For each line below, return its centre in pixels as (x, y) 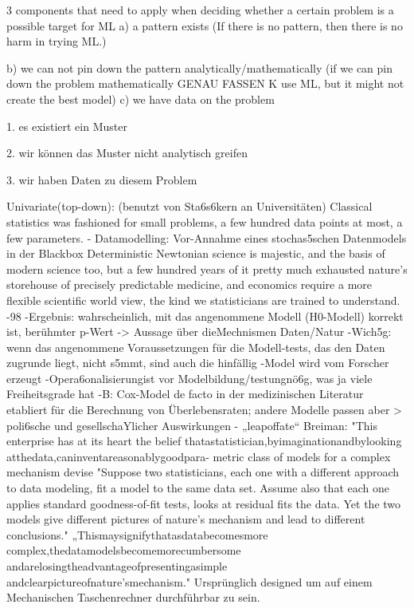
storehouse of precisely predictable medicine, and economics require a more (189, 284)
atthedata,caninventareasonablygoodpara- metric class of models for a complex (199, 456)
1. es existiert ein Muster (67, 126)
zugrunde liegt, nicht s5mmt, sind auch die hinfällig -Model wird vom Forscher (198, 363)
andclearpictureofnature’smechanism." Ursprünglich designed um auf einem (189, 581)
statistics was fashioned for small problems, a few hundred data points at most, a (205, 221)
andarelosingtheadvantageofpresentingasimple (117, 566)
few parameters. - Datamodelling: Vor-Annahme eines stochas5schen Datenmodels (207, 237)
